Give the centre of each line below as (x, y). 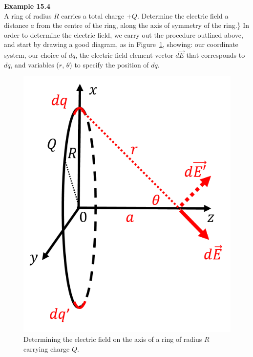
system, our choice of (35, 55)
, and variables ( (35, 64)
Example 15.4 (27, 6)
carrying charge (47, 348)
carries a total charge (93, 15)
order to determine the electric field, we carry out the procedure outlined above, (124, 34)
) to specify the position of (109, 64)
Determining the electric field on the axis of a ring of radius (113, 339)
